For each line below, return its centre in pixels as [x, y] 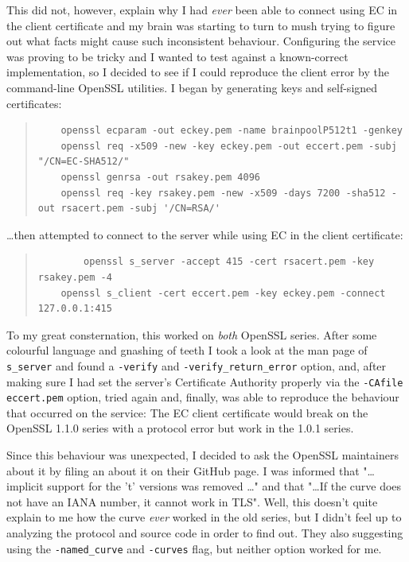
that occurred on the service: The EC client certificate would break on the [187, 412]
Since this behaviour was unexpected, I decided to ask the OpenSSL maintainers [203, 455]
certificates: [34, 103]
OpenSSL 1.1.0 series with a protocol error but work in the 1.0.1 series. [180, 428]
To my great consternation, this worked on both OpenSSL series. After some [192, 334]
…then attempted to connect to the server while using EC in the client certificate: [205, 234]
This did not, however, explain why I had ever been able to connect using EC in [202, 10]
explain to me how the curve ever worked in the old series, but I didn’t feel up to [204, 517]
